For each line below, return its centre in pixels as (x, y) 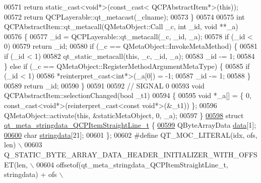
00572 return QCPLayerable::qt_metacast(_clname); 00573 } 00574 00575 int (124, 16)
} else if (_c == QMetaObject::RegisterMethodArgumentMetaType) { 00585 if (127, 66)
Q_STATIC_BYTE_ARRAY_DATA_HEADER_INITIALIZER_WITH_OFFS (131, 154)
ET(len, (16, 164)
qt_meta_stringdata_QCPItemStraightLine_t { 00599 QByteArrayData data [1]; (130, 125)
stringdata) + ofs (30, 174)
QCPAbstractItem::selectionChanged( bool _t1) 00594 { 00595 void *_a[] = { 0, (128, 95)
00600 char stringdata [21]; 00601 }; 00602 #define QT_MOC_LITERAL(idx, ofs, (131, 134)
